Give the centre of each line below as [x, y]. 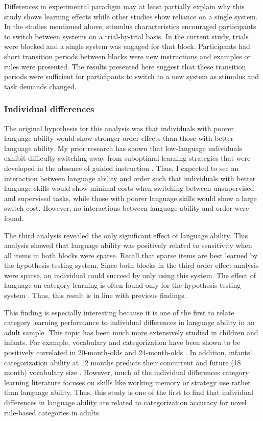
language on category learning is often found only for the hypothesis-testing [123, 285]
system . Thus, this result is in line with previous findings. [95, 295]
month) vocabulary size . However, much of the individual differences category [127, 372]
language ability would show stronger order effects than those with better [119, 138]
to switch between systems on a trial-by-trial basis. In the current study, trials [126, 36]
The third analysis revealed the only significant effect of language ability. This [126, 235]
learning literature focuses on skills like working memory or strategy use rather [127, 382]
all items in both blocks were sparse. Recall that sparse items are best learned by [131, 255]
